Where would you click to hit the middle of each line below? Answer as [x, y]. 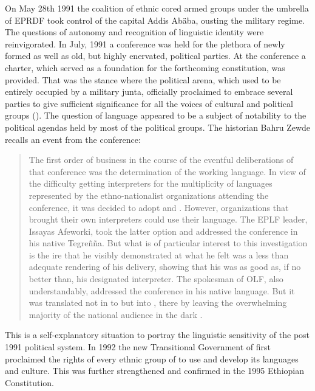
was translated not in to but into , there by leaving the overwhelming [158, 303]
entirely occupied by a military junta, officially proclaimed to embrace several [149, 92]
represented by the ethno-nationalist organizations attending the [149, 195]
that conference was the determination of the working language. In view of [167, 171]
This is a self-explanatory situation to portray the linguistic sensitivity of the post [157, 335]
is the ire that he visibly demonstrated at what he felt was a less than [159, 254]
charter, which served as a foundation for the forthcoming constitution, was [145, 67]
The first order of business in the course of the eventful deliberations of [161, 160]
